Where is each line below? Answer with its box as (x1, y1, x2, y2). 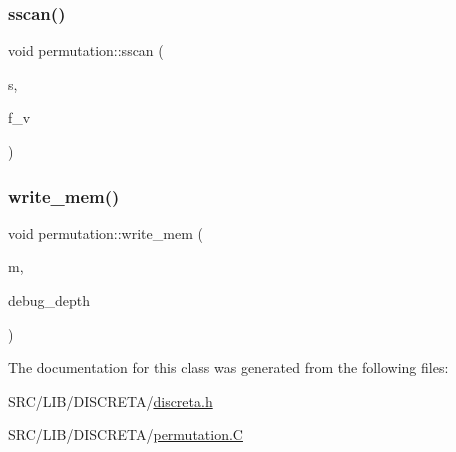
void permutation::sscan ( (8, 40, 164, 61)
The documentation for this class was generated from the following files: (8, 357, 449, 378)
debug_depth (8, 290, 91, 310)
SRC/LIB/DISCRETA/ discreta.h (8, 390, 213, 411)
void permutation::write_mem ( (8, 222, 203, 243)
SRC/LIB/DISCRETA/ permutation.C (8, 424, 243, 445)
